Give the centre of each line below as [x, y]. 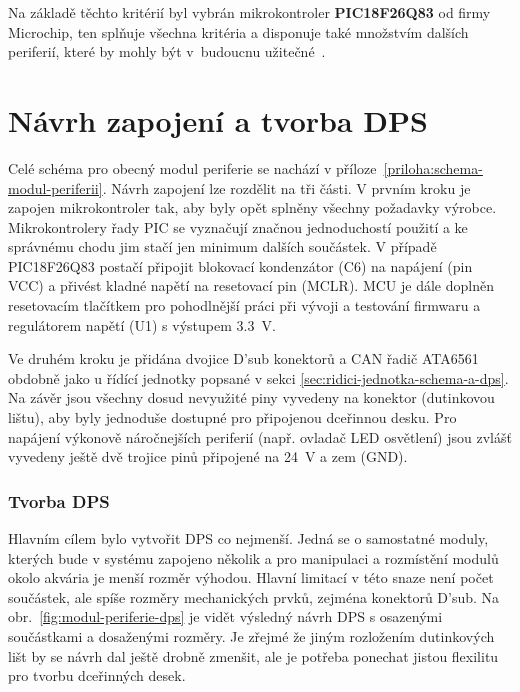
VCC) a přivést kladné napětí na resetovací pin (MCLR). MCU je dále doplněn [251, 285]
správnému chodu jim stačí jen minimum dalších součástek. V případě [222, 246]
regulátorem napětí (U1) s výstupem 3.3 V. [142, 324]
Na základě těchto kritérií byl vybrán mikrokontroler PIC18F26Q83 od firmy [249, 12]
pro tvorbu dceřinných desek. [97, 675]
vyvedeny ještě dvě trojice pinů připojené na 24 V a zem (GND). [208, 456]
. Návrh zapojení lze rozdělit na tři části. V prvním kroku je [286, 187]
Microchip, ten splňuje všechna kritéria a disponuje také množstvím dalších [238, 31]
